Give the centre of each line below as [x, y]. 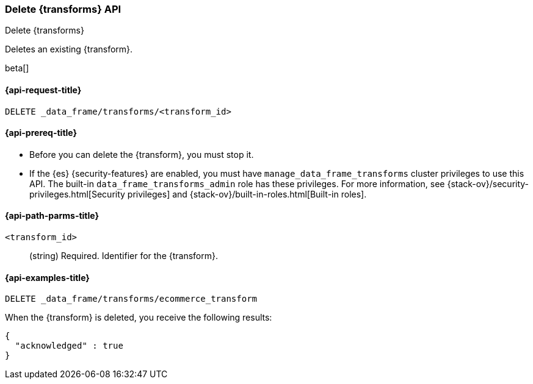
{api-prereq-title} [41, 133]
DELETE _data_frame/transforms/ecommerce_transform [131, 299]
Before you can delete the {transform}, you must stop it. [142, 154]
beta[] [17, 68]
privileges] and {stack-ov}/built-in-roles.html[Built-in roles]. [247, 194]
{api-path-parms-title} [52, 216]
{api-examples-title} [47, 277]
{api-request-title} [43, 90]
